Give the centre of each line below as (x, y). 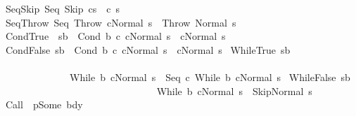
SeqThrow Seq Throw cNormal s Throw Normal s (121, 22)
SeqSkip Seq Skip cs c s (62, 8)
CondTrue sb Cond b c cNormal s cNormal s (115, 36)
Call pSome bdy (44, 104)
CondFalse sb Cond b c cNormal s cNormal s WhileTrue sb (148, 49)
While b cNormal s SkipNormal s (234, 90)
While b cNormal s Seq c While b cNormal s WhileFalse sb (210, 77)
